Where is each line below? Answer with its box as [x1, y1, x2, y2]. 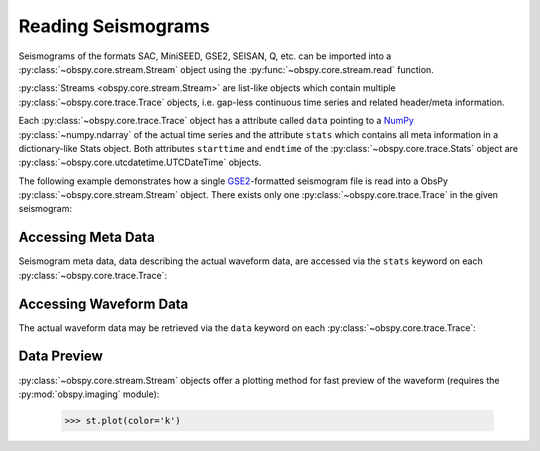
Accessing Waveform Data [18, 295, 189, 312]
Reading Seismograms [18, 15, 210, 37]
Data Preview [18, 348, 104, 365]
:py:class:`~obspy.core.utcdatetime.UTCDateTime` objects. [18, 156, 262, 169]
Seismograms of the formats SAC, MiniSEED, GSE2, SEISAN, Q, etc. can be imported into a [18, 50, 392, 62]
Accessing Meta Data [18, 229, 155, 246]
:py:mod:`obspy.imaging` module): [18, 388, 160, 400]
